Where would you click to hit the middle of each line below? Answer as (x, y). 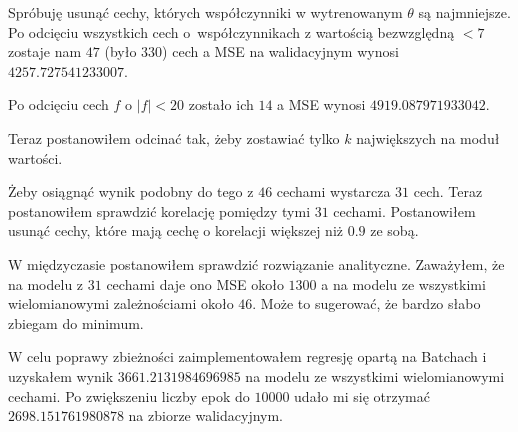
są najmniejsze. (464, 12)
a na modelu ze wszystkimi (403, 283)
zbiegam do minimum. (76, 322)
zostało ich (221, 104)
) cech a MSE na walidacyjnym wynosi (280, 51)
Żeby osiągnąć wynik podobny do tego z (131, 191)
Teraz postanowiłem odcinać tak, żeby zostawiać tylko (174, 137)
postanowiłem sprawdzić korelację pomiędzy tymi (159, 210)
